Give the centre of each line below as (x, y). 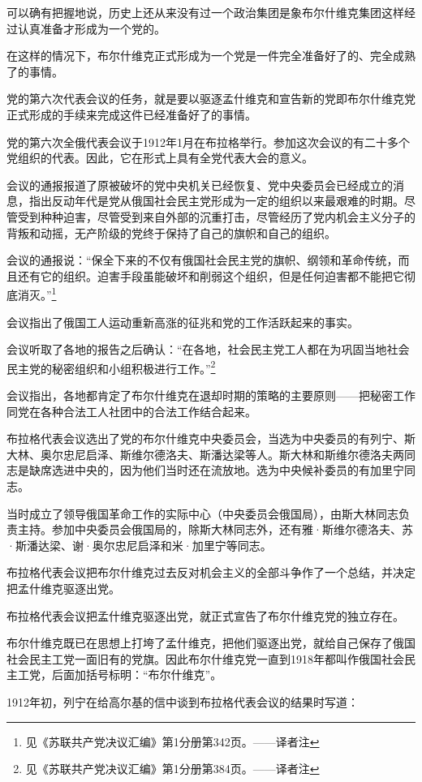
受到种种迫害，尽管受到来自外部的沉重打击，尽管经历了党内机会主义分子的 (216, 216)
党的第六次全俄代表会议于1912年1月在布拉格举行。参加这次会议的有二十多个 (208, 142)
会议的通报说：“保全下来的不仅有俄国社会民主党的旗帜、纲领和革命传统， (202, 260)
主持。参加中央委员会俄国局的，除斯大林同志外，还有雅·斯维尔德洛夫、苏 (215, 529)
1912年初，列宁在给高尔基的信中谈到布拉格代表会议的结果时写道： (183, 701)
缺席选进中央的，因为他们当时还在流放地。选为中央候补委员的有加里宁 (216, 470)
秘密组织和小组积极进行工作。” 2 (133, 367)
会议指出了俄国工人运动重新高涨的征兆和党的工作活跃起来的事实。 (183, 322)
